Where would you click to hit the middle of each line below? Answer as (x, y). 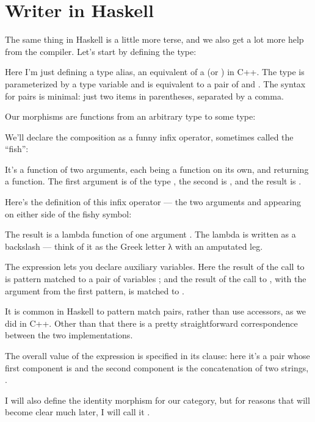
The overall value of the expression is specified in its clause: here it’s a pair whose (157, 355)
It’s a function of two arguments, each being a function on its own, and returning (157, 169)
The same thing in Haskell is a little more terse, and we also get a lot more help (154, 39)
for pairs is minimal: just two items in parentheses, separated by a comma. (144, 96)
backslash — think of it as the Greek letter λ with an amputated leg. (134, 246)
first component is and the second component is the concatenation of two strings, (157, 367)
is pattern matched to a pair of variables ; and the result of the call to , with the (156, 279)
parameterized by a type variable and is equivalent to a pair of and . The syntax (155, 83)
